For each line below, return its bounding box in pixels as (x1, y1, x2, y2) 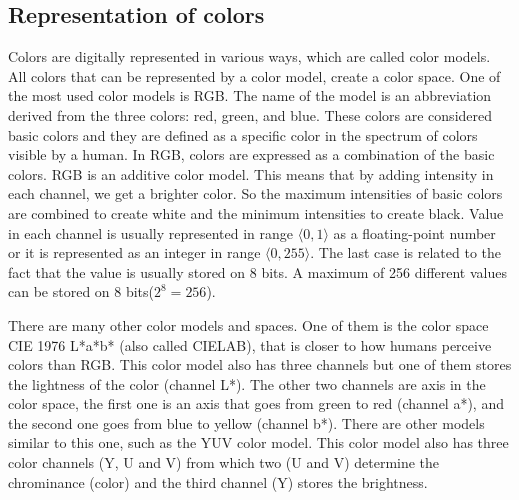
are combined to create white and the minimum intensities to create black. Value (8, 202, 504, 223)
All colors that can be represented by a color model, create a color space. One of (8, 65, 501, 86)
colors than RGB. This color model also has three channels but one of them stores (8, 354, 512, 375)
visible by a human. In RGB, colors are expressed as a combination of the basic (8, 144, 495, 165)
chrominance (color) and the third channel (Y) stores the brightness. (8, 471, 428, 492)
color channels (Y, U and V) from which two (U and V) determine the (8, 452, 440, 473)
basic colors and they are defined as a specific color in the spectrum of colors (8, 124, 478, 145)
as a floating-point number (333, 222, 496, 243)
